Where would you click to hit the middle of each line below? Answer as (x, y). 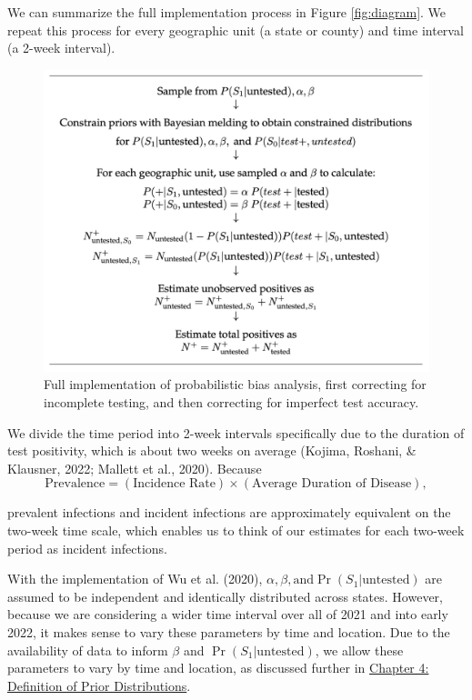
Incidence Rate (174, 484)
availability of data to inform (88, 650)
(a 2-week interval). (61, 48)
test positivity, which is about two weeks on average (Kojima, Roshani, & (212, 450)
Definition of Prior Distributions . (99, 685)
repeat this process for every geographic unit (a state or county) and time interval (236, 30)
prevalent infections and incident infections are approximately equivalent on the (229, 512)
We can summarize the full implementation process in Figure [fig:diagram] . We (227, 12)
